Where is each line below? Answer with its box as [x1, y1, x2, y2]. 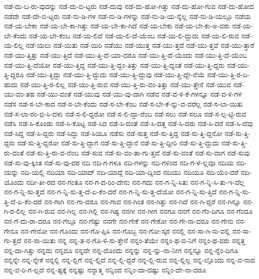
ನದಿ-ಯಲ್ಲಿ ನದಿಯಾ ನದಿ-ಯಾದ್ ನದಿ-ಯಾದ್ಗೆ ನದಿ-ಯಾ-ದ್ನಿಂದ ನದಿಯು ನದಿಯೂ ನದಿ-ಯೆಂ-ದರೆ [20, 167, 239, 177]
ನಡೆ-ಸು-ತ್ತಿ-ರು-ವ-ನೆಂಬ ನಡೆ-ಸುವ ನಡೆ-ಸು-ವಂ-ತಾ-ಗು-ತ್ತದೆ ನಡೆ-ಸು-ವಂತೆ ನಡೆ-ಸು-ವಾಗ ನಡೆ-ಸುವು [26, 147, 250, 157]
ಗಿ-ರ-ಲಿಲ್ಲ [4, 206, 26, 216]
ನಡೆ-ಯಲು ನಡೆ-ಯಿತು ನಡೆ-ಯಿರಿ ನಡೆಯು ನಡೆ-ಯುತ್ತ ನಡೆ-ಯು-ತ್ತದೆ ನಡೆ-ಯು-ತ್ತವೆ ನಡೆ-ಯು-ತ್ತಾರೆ [25, 40, 255, 50]
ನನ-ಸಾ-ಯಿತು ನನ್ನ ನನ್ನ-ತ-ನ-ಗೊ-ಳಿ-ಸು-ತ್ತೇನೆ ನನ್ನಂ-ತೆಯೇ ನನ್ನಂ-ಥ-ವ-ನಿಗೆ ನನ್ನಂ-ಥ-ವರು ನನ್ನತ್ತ [23, 235, 245, 246]
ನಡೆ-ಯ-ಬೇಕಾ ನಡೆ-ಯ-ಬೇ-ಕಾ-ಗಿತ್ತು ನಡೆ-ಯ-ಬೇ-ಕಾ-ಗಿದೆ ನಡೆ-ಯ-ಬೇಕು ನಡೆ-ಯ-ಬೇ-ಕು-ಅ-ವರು [4, 20, 230, 31]
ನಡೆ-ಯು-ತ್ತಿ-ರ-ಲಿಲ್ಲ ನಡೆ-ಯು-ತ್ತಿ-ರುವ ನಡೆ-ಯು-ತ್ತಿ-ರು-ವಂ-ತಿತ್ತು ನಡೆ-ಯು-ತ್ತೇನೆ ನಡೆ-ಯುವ [20, 79, 231, 89]
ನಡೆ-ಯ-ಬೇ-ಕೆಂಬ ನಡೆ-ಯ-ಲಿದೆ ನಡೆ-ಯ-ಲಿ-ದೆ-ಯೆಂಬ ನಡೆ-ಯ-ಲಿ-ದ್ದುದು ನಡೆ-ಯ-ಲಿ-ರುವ [29, 30, 239, 40]
